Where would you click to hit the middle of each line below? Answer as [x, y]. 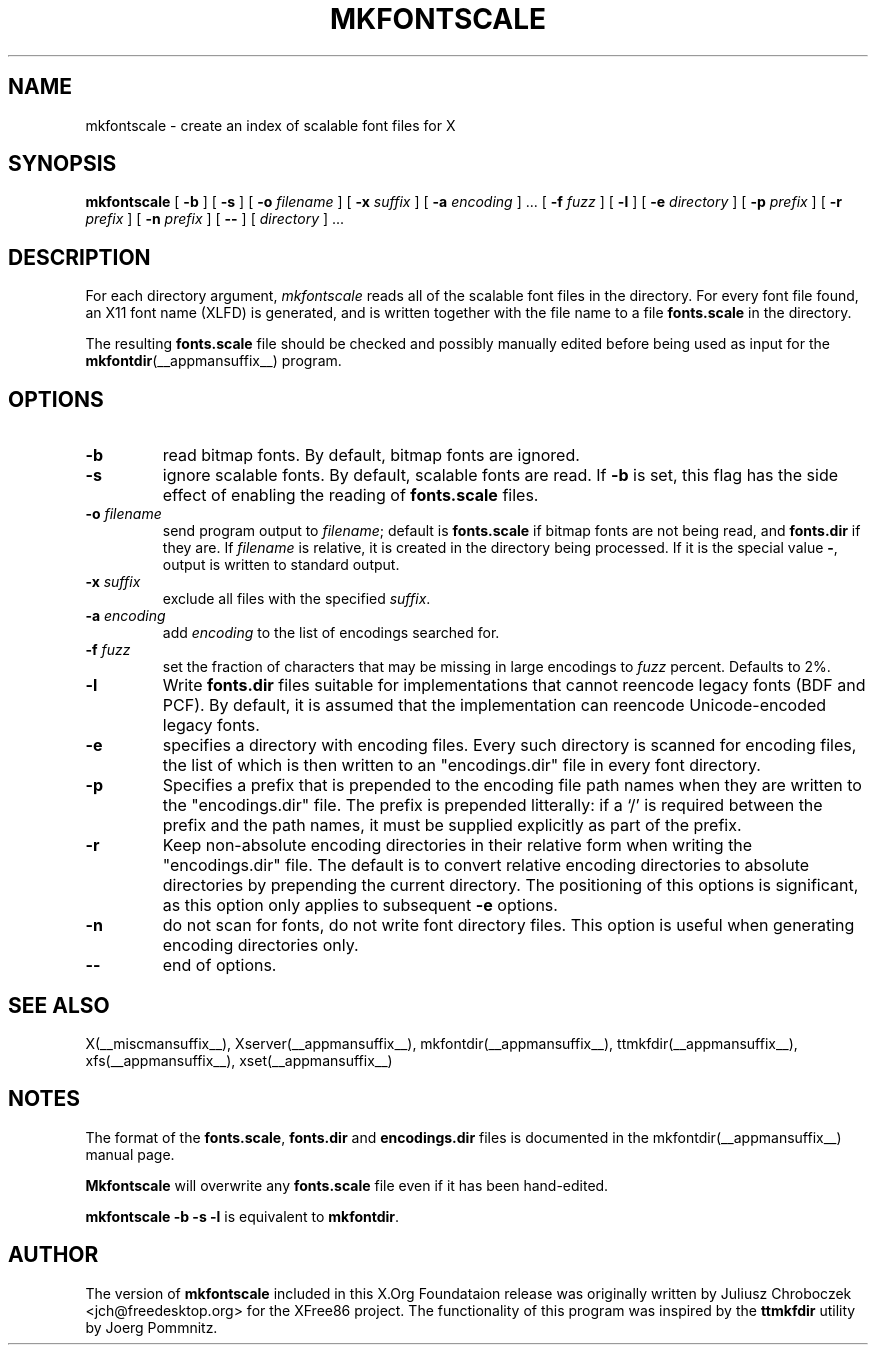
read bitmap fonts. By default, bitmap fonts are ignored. [371, 455]
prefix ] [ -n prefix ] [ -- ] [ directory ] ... [215, 219]
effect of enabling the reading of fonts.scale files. [350, 495]
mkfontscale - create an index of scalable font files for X [270, 125]
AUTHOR [53, 1255]
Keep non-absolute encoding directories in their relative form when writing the [457, 845]
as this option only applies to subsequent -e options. [360, 905]
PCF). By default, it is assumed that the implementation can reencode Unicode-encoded [494, 705]
